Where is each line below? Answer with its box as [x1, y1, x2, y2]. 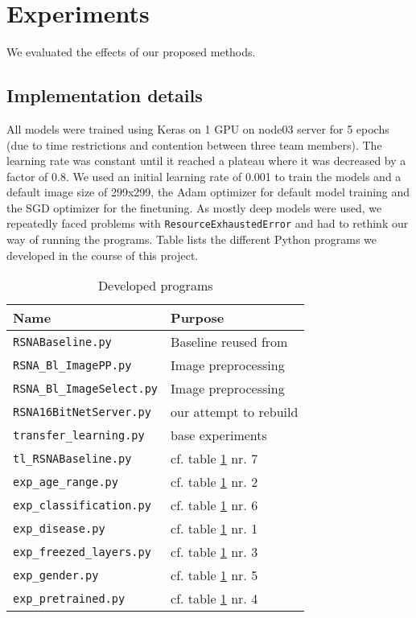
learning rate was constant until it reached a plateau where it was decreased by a [6, 152, 406, 169]
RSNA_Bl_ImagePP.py [13, 358, 132, 372]
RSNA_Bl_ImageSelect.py [13, 381, 159, 395]
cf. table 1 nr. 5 [171, 566, 258, 585]
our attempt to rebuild [171, 402, 299, 422]
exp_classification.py [13, 498, 151, 512]
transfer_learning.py [13, 428, 145, 442]
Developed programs [97, 276, 213, 295]
